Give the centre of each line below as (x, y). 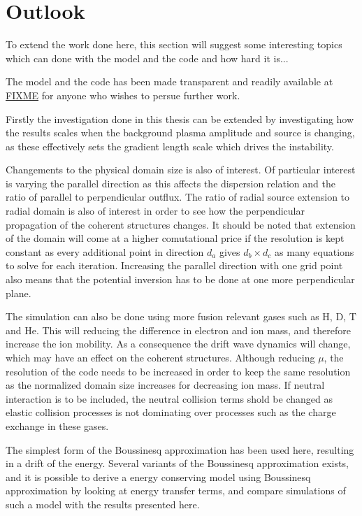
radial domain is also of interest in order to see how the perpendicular (155, 211)
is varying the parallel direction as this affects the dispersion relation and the (171, 183)
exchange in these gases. (57, 425)
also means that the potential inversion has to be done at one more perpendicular (180, 279)
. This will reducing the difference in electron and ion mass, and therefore (193, 330)
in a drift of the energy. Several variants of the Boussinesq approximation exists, (177, 463)
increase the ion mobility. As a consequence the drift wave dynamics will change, (178, 344)
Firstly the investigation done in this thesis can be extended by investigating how (180, 119)
